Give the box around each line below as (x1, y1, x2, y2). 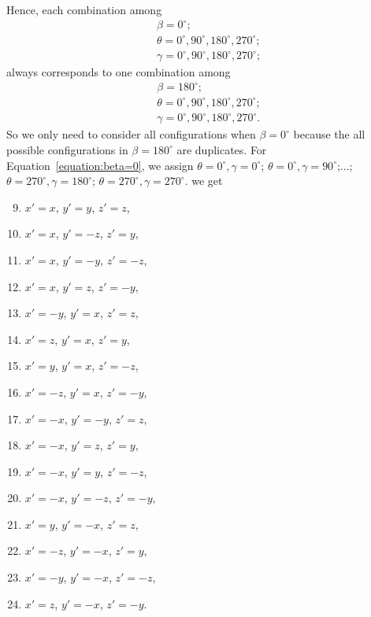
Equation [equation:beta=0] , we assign (6, 157, 194, 173)
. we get (184, 172, 223, 189)
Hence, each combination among (6, 2, 162, 17)
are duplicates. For (176, 141, 267, 157)
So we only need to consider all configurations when (6, 126, 256, 142)
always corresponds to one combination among (6, 64, 231, 80)
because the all (293, 126, 365, 142)
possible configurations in (6, 141, 128, 157)
